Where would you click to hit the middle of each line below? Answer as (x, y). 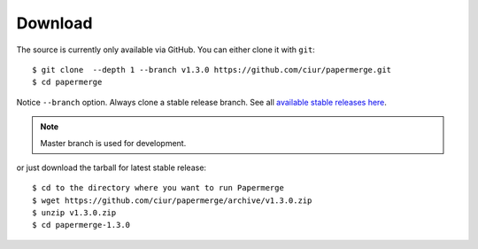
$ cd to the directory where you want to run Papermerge (158, 188)
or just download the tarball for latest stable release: (112, 167)
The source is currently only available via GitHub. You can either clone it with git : (166, 50)
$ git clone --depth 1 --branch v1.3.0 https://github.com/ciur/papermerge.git (212, 70)
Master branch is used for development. (113, 143)
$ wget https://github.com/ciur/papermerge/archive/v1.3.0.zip (172, 200)
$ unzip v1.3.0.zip (74, 213)
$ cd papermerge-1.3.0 (81, 225)
